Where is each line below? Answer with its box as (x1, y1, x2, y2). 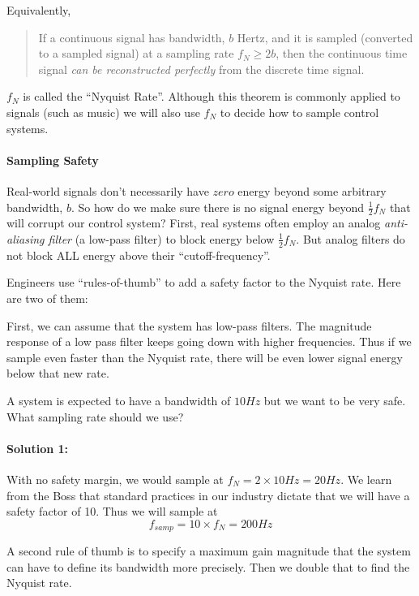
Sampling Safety (6, 151, 99, 168)
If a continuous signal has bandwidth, (38, 28, 225, 45)
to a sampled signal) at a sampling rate (38, 45, 234, 62)
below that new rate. (6, 365, 109, 382)
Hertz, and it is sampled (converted (237, 28, 413, 45)
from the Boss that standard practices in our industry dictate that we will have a (6, 486, 410, 503)
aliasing (6, 230, 45, 247)
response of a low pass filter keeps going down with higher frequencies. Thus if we (6, 333, 412, 350)
